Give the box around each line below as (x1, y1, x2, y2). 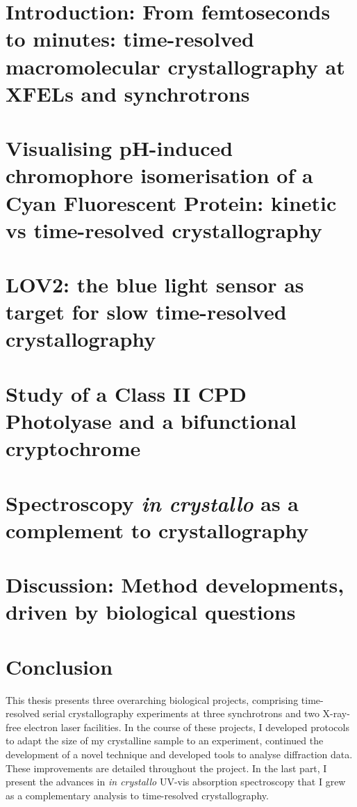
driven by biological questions (6, 597, 296, 626)
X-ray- (322, 706, 350, 721)
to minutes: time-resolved (6, 24, 254, 53)
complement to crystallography (6, 515, 309, 544)
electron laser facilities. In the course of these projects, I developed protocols (24, 719, 349, 734)
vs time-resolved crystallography (6, 215, 322, 244)
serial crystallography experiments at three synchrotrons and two (42, 706, 319, 721)
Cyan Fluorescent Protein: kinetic (6, 188, 337, 217)
